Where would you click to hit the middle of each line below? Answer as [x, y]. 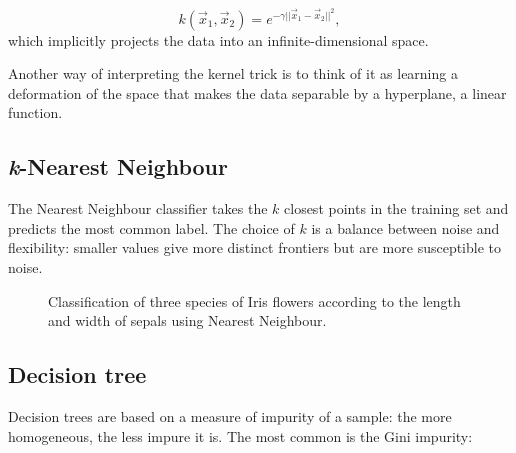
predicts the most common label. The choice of [151, 227]
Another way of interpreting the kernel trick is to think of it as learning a [233, 73]
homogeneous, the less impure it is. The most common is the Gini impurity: [240, 435]
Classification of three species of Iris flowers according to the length [254, 300]
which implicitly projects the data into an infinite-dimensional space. [218, 39]
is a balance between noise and [405, 227]
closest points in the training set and [396, 208]
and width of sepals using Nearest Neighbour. [187, 320]
